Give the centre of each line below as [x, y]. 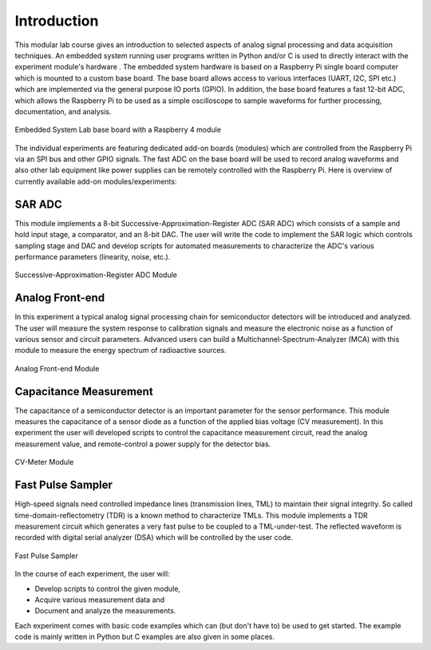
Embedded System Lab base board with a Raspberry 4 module [118, 130]
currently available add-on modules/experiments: [96, 181]
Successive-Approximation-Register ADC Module [96, 275]
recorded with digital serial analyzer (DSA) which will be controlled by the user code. [154, 537]
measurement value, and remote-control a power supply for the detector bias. [143, 444]
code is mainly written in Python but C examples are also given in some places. [145, 637]
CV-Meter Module [44, 462]
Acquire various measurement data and [100, 600]
